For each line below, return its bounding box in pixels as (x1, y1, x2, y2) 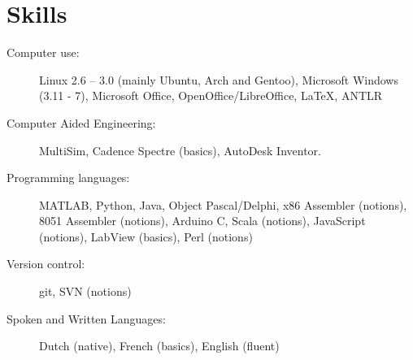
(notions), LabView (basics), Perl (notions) (39, 228, 253, 245)
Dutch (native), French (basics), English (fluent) (39, 337, 280, 354)
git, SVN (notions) (39, 283, 132, 300)
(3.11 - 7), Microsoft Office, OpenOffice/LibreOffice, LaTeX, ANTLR (39, 87, 383, 104)
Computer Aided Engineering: (7, 114, 156, 131)
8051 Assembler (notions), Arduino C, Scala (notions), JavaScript (39, 212, 366, 229)
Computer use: (7, 44, 80, 61)
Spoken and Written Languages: (7, 310, 166, 327)
